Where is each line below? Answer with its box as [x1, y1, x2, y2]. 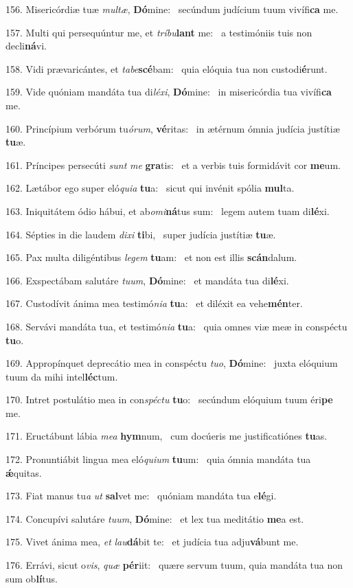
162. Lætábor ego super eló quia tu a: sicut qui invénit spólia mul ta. [5, 181, 295, 195]
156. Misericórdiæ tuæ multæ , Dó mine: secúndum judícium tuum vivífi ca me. [5, 2, 339, 16]
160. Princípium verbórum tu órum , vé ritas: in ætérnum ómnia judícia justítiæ [5, 121, 340, 135]
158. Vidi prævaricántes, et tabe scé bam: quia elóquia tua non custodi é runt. [5, 61, 328, 76]
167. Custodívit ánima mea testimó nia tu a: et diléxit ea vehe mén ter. [5, 296, 303, 310]
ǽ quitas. [5, 465, 42, 479]
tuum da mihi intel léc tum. [5, 369, 118, 383]
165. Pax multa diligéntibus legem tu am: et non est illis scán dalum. [5, 250, 297, 264]
